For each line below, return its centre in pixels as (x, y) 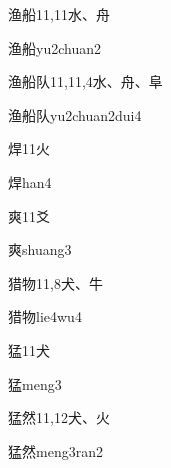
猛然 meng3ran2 (55, 450)
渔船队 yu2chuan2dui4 (75, 114)
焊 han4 (30, 181)
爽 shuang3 (40, 249)
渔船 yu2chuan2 (54, 47)
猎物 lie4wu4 (45, 316)
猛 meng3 (35, 383)
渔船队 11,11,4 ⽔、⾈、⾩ (85, 81)
